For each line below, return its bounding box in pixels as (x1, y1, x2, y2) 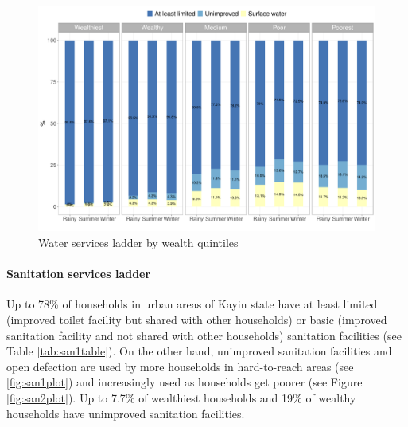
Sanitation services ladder (6, 265, 151, 282)
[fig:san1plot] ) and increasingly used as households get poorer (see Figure (6, 374, 363, 390)
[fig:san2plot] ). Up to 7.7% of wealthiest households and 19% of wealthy (6, 389, 356, 405)
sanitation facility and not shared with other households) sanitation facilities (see (6, 327, 402, 343)
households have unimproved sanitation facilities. (6, 405, 245, 421)
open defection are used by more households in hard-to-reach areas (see (6, 358, 354, 374)
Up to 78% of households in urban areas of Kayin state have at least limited (6, 296, 378, 312)
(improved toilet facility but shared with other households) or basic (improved (6, 311, 387, 327)
